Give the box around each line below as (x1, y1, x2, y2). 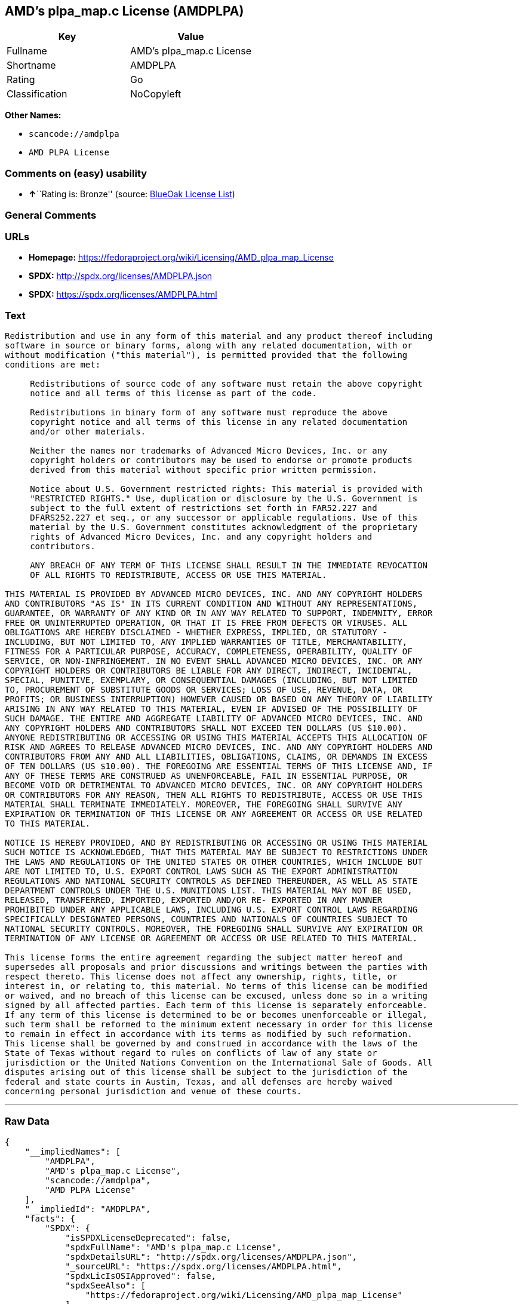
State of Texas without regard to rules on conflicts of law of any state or (5, 1048, 377, 1058)
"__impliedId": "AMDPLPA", (24, 1204, 151, 1214)
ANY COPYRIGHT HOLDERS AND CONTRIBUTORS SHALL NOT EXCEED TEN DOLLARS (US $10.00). (5, 723, 408, 733)
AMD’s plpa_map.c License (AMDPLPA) (5, 4, 244, 19)
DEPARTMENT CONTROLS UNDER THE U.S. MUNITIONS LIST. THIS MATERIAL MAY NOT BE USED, (5, 886, 413, 896)
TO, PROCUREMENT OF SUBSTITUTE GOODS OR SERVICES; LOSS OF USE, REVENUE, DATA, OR (5, 685, 402, 695)
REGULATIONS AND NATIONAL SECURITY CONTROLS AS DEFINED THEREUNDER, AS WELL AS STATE (5, 876, 418, 886)
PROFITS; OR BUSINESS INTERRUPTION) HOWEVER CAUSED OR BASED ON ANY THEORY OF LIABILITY (5, 694, 433, 705)
